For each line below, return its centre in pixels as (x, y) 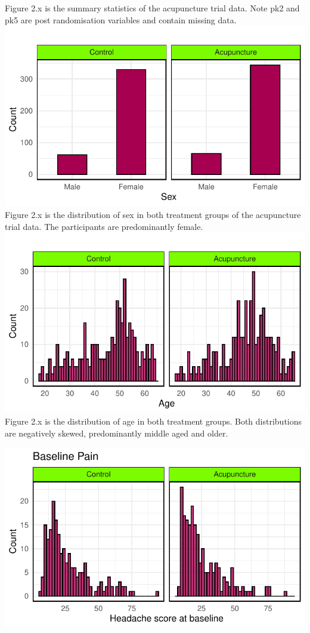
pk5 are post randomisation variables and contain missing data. (121, 19)
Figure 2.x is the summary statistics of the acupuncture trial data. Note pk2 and (152, 8)
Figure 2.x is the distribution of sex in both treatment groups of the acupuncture (153, 215)
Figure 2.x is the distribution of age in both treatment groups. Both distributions (154, 421)
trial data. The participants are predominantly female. (104, 226)
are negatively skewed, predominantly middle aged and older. (117, 433)
